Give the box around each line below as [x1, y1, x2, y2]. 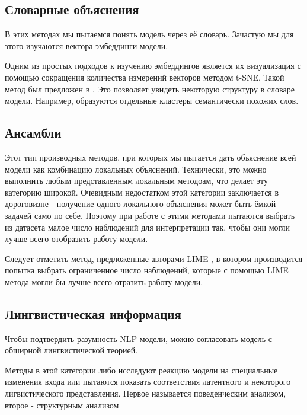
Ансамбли [5, 123, 62, 142]
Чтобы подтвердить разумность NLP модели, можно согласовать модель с [5, 332, 272, 344]
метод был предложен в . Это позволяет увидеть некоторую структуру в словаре [5, 82, 295, 95]
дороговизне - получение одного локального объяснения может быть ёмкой [5, 197, 276, 210]
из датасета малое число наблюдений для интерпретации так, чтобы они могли [5, 221, 290, 233]
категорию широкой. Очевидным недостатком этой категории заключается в [5, 186, 279, 198]
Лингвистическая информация [5, 304, 181, 323]
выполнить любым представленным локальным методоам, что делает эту [5, 174, 268, 187]
